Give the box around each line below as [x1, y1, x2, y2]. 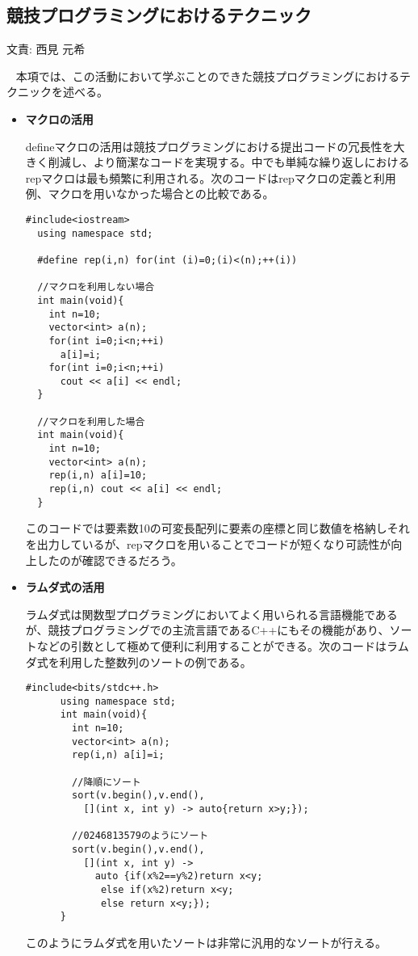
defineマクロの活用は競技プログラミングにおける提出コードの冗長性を [25, 137, 394, 154]
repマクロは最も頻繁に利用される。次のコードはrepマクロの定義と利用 [25, 169, 396, 186]
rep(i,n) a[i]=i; [72, 749, 165, 761]
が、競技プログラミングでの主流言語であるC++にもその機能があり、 [25, 621, 390, 638]
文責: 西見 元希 [6, 40, 86, 57]
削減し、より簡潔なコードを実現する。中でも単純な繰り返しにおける [48, 154, 410, 171]
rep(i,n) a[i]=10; [48, 470, 148, 482]
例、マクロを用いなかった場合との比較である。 [25, 185, 274, 202]
